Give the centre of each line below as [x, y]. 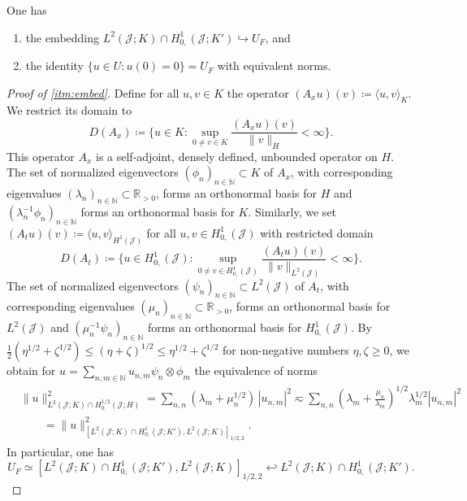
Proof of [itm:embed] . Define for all [93, 92]
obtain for [31, 370]
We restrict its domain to [69, 110]
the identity [54, 65]
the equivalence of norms [256, 370]
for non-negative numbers [286, 350]
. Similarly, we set [292, 212]
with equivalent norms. [274, 65]
